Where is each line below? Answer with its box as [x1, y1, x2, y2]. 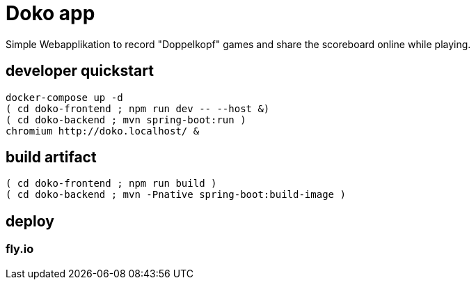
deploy [6, 212, 54, 230]
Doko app [6, 1, 95, 25]
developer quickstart [6, 62, 154, 80]
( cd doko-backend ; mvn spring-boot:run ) [6, 114, 246, 125]
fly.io [6, 242, 34, 256]
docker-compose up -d [6, 91, 123, 103]
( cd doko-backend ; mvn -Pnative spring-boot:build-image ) [6, 189, 346, 201]
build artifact [6, 148, 97, 167]
